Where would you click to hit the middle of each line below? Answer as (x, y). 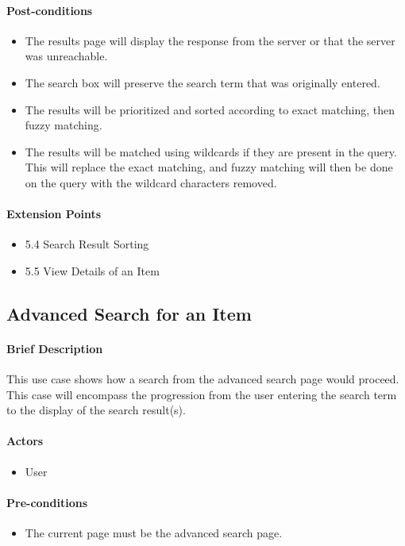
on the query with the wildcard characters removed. (151, 182)
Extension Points (54, 214)
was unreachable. (66, 56)
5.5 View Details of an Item (92, 270)
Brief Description (55, 348)
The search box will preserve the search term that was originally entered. (202, 82)
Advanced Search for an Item (129, 313)
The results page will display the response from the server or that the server (210, 40)
